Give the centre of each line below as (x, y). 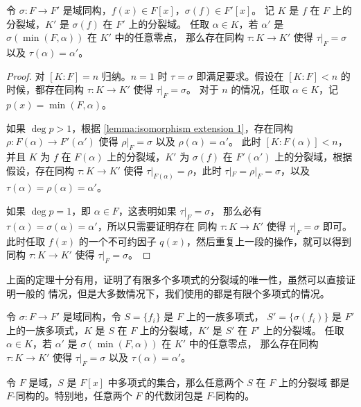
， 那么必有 (236, 210)
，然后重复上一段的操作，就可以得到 (269, 241)
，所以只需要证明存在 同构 (157, 225)
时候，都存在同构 (45, 89)
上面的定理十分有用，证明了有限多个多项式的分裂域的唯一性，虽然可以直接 (176, 279)
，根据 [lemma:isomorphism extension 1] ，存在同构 (182, 127)
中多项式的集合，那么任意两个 (176, 382)
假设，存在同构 (40, 170)
